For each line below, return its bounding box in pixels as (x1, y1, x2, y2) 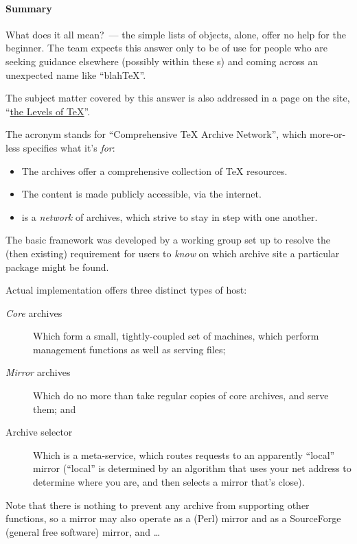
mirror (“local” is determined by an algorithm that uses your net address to (33, 461, 352, 475)
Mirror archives (5, 365, 71, 379)
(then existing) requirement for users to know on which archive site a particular (5, 246, 340, 260)
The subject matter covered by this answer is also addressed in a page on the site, (5, 91, 350, 105)
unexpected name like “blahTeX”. (5, 67, 146, 82)
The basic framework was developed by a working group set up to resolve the (5, 233, 330, 247)
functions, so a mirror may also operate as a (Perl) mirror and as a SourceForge (5, 511, 341, 525)
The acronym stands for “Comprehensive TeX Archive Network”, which (5, 127, 307, 141)
